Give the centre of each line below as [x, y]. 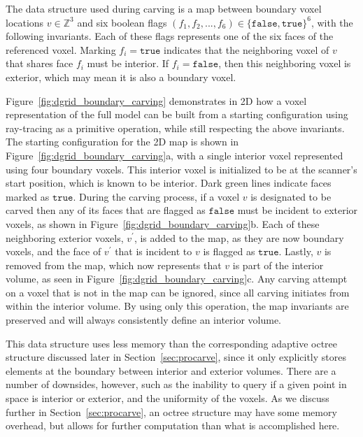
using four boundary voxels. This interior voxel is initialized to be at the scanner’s [181, 169]
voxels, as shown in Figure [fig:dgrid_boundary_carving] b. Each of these [163, 223]
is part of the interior [278, 265]
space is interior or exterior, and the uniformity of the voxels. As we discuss [168, 398]
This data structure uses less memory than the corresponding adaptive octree [172, 343]
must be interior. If [128, 63]
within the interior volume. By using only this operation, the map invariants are [177, 306]
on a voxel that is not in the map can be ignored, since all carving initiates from [178, 292]
